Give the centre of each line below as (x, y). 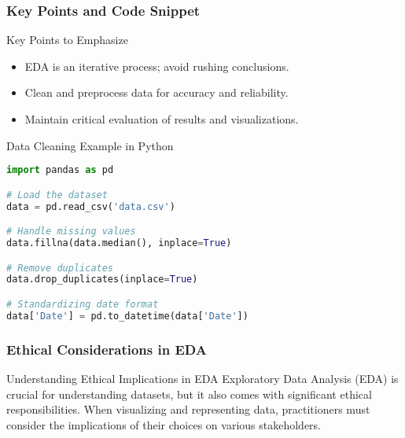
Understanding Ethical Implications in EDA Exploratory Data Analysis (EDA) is (202, 378)
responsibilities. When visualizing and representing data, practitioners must (188, 409)
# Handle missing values (71, 232)
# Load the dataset (57, 195)
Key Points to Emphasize (67, 40)
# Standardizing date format (83, 304)
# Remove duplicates (60, 268)
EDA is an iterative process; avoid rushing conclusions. (157, 66)
